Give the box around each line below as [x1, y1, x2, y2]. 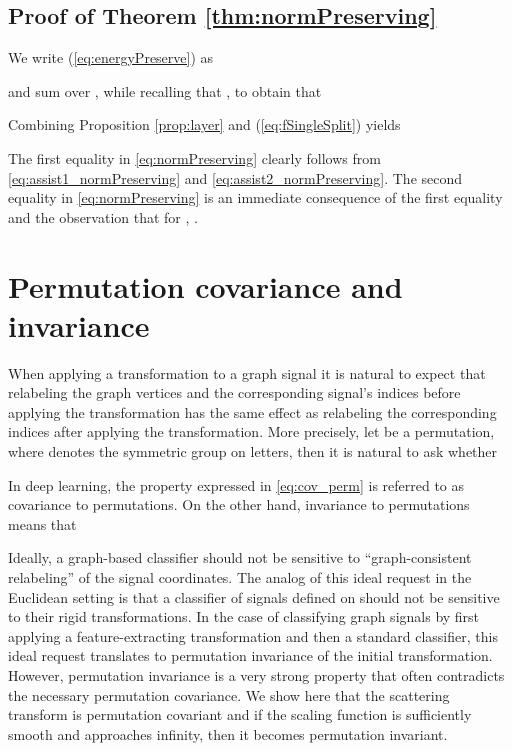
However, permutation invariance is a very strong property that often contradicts [8, 664, 505, 685]
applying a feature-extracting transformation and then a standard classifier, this [8, 625, 498, 646]
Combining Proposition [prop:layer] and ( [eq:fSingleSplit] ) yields [8, 114, 401, 135]
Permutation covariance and [8, 265, 403, 306]
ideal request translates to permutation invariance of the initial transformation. [8, 645, 493, 666]
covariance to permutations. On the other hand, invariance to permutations [8, 494, 470, 515]
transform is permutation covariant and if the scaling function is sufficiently [8, 704, 472, 725]
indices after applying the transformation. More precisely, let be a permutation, [8, 421, 495, 442]
